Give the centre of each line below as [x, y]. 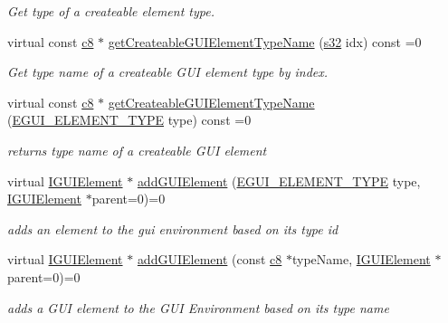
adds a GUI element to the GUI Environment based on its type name [198, 307]
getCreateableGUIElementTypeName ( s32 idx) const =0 [265, 41]
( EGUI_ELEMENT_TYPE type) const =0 [129, 120]
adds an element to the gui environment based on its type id [173, 228]
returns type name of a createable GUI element [137, 150]
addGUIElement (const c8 [210, 259]
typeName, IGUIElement [361, 259]
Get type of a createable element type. [111, 11]
